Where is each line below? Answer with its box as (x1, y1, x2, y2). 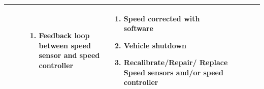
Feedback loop (39, 30, 90, 41)
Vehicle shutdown (123, 40, 186, 50)
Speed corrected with (123, 13, 200, 23)
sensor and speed (39, 50, 100, 61)
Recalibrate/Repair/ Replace (123, 57, 228, 68)
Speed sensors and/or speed (123, 67, 223, 77)
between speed (39, 40, 91, 50)
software (123, 23, 153, 34)
